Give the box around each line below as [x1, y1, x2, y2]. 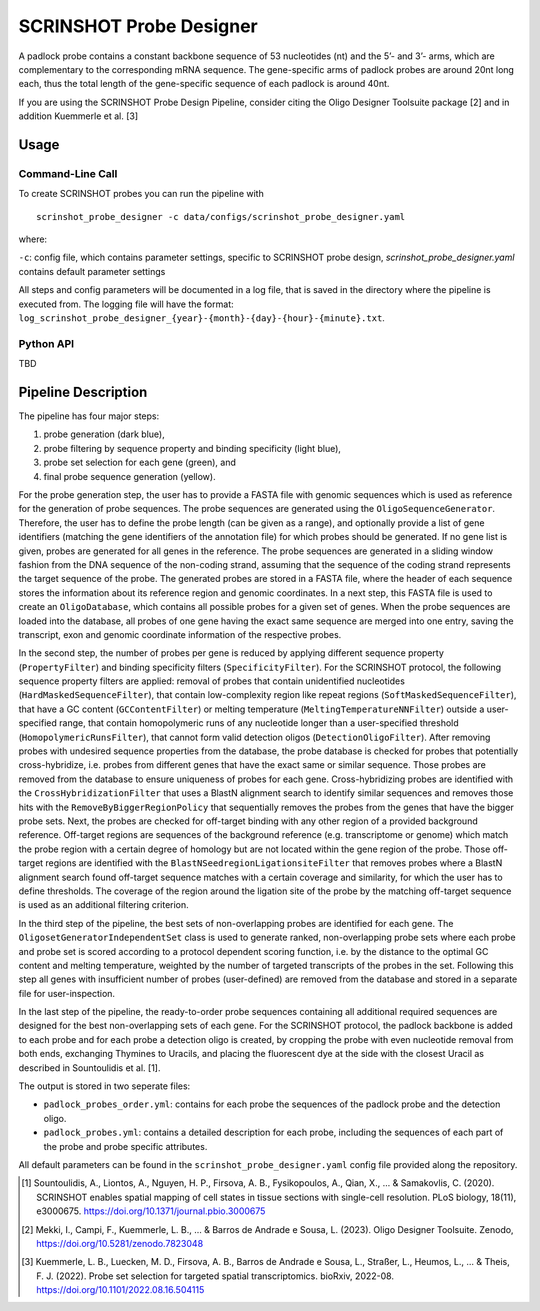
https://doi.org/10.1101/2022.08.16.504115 [36, 1284, 205, 1296]
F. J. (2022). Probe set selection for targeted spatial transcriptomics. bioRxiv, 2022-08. [36, 1270, 395, 1282]
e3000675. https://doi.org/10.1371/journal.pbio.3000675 [36, 1205, 266, 1217]
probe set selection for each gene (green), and [43, 456, 237, 469]
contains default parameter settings [18, 265, 166, 277]
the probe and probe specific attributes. [43, 1140, 208, 1152]
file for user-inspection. [18, 987, 115, 999]
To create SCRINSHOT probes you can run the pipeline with [18, 188, 264, 200]
